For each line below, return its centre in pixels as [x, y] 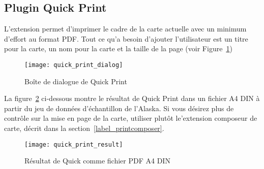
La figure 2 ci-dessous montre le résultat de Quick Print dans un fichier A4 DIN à [132, 98]
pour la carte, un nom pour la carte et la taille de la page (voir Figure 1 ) [118, 48]
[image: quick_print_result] [74, 144]
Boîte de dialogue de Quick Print [76, 81]
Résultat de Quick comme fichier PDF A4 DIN [97, 161]
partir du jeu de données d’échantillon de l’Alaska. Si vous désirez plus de [119, 108]
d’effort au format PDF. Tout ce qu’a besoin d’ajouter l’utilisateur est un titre [126, 38]
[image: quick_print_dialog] [74, 65]
